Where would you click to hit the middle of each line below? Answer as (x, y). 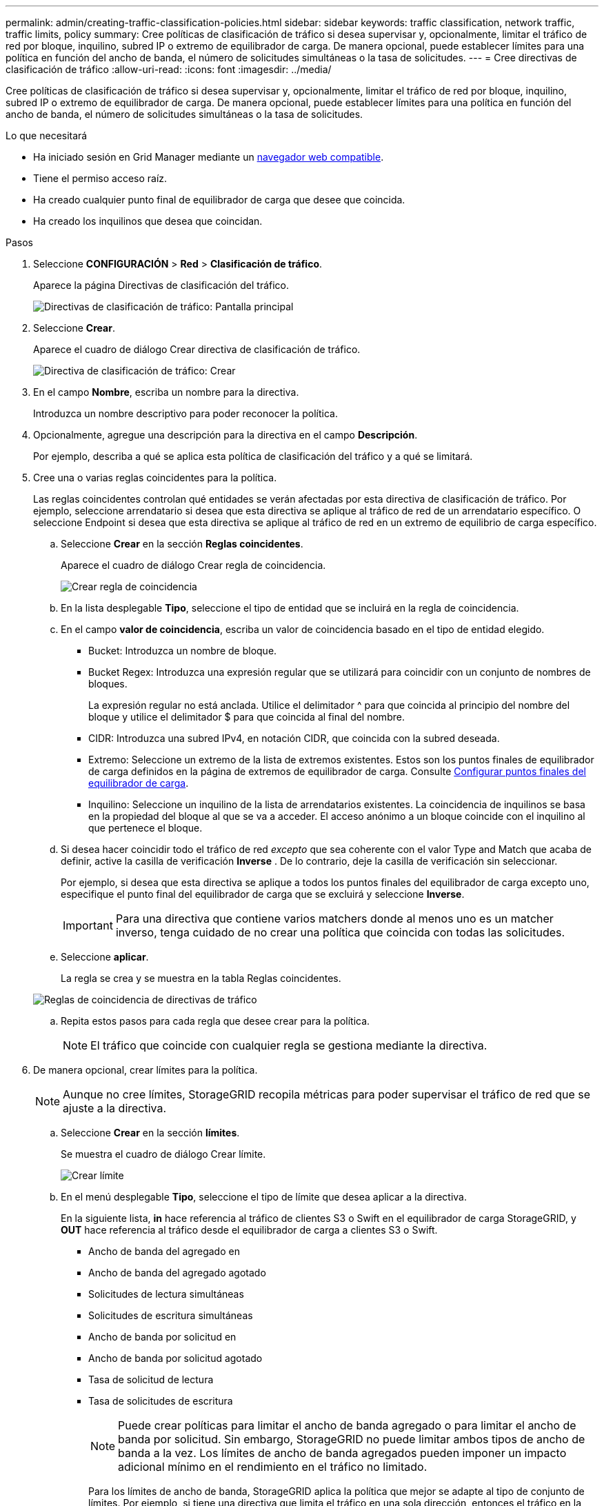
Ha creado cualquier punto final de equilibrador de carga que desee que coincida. (219, 200)
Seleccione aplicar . (105, 957)
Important (88, 925)
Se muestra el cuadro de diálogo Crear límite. (163, 1154)
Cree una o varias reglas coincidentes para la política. (155, 478)
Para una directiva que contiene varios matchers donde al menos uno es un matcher (334, 918)
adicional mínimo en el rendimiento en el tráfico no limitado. (273, 1467)
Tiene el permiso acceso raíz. (100, 178)
